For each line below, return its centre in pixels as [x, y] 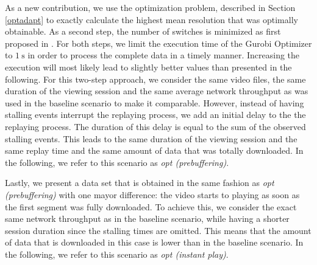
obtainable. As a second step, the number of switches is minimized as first [143, 31]
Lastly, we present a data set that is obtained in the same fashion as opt [140, 183]
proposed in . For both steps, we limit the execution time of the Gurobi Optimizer [158, 43]
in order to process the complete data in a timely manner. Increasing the [164, 55]
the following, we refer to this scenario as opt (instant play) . [117, 254]
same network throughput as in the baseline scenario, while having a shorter [147, 219]
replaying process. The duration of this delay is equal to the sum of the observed [155, 126]
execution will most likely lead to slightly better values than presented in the [148, 67]
